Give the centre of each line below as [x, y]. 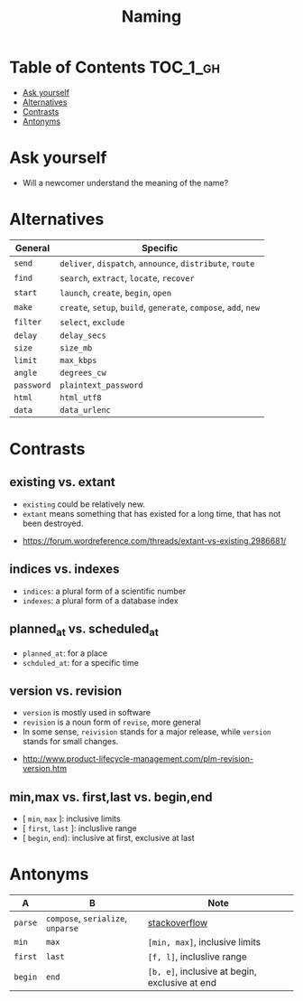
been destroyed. [53, 523]
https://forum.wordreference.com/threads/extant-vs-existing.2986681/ [154, 540]
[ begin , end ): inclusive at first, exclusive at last [109, 838]
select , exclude [92, 322]
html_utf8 [81, 398]
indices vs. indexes [64, 570]
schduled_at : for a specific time [81, 662]
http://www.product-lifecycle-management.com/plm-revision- [138, 759]
